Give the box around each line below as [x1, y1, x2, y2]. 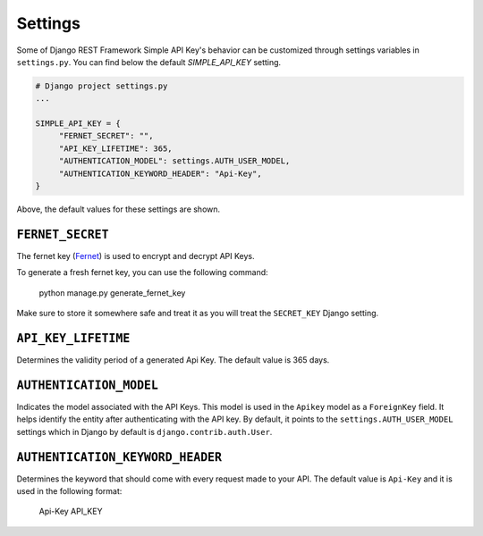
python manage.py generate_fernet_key [38, 287, 186, 298]
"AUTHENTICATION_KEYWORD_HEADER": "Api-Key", [58, 168, 263, 179]
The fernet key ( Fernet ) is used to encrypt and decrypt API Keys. [16, 250, 255, 261]
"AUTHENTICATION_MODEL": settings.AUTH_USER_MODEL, [58, 156, 291, 166]
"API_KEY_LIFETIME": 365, [58, 143, 174, 154]
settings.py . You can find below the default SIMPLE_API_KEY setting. [16, 56, 282, 67]
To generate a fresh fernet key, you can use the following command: [16, 267, 268, 278]
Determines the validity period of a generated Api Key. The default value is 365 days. [16, 355, 330, 365]
